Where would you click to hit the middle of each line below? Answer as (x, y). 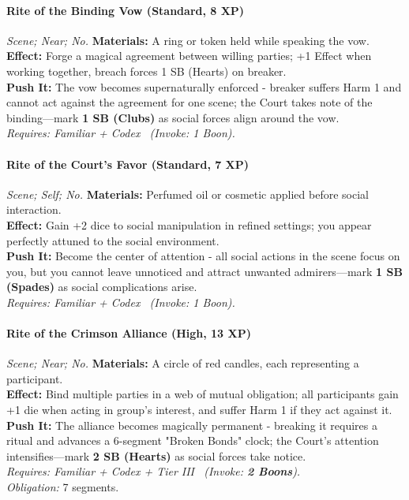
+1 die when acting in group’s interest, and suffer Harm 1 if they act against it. (199, 410)
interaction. (34, 209)
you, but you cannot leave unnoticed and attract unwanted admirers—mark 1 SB (204, 271)
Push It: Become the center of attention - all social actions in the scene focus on (203, 256)
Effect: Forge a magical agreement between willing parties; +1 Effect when (189, 56)
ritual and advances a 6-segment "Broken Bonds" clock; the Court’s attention (193, 440)
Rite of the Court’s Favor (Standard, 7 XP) (128, 164)
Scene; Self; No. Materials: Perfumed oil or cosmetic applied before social (188, 194)
